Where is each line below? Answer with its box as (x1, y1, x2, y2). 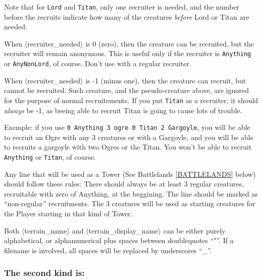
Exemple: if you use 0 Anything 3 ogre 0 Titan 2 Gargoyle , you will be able (4, 122, 250, 132)
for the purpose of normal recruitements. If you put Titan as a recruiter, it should (4, 95, 258, 105)
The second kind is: (4, 266, 85, 279)
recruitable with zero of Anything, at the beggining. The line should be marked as (4, 188, 258, 199)
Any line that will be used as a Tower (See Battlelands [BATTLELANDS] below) (4, 168, 256, 179)
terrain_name (24, 225, 67, 236)
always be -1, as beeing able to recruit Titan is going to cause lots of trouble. (4, 105, 242, 115)
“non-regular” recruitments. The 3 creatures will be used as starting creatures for (4, 198, 255, 209)
